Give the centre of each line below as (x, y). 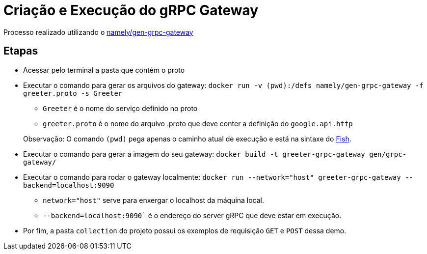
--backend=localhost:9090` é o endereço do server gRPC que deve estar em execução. (192, 215)
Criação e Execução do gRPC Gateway (131, 10)
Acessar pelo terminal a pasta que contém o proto (104, 70)
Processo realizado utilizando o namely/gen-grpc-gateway (98, 32)
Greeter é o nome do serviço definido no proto (120, 108)
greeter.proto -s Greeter (73, 93)
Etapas (21, 51)
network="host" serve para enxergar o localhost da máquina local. (154, 200)
